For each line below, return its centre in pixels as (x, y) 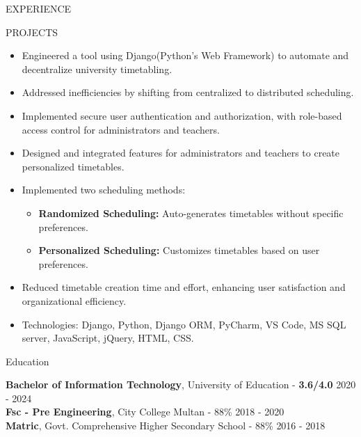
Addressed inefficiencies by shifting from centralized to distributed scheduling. (188, 92)
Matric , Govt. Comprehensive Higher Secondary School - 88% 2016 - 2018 (166, 426)
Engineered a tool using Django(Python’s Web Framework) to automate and (185, 55)
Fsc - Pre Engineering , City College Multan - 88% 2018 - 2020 (145, 412)
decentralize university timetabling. (97, 69)
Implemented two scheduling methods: (104, 190)
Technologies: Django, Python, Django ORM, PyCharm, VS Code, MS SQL (184, 324)
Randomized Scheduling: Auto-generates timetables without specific (191, 213)
